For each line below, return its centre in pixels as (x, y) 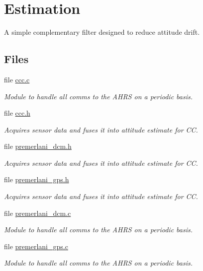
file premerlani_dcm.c (38, 213)
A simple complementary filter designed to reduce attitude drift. (102, 32)
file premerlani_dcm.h (38, 146)
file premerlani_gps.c (36, 246)
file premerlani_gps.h (37, 179)
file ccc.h (17, 113)
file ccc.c (17, 79)
